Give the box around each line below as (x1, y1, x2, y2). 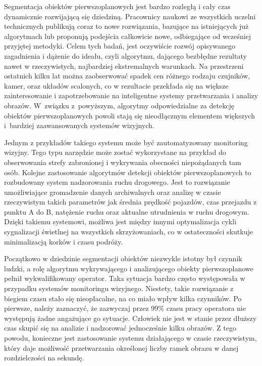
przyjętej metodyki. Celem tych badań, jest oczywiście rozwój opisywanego (4, 40, 235, 51)
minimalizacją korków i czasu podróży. (4, 236, 123, 247)
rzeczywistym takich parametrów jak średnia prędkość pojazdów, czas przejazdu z (4, 196, 257, 207)
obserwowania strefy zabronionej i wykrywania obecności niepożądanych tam (4, 156, 241, 167)
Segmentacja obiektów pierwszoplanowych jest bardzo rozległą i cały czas (4, 1, 231, 11)
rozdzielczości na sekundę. (4, 352, 84, 363)
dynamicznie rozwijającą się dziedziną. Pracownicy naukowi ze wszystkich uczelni (4, 11, 256, 21)
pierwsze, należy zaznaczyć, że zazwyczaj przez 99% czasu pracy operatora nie (4, 303, 246, 313)
